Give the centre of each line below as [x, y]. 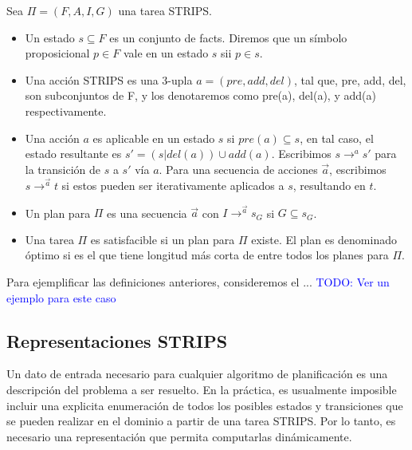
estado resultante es [73, 154]
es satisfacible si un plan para [163, 239]
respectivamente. [66, 111]
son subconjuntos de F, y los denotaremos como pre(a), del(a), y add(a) [200, 95]
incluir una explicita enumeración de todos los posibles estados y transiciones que [205, 405]
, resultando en [329, 185]
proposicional [57, 53]
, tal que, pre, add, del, [350, 79]
